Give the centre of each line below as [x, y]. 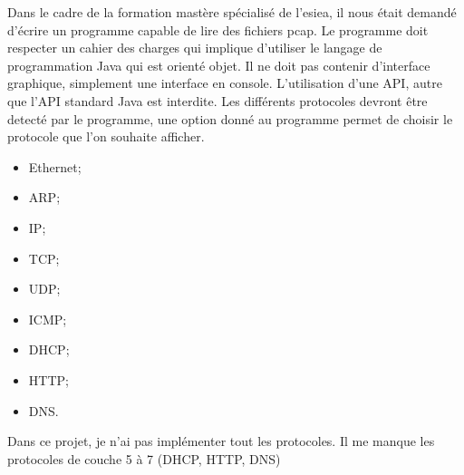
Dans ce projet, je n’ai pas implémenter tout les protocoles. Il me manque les [221, 441]
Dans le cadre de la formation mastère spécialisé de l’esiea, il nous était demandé [232, 12]
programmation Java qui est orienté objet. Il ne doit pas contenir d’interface [219, 65]
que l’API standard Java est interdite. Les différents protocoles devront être [217, 100]
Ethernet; [55, 166]
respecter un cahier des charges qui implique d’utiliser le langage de [195, 48]
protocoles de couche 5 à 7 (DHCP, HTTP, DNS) [144, 458]
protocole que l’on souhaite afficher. [106, 136]
